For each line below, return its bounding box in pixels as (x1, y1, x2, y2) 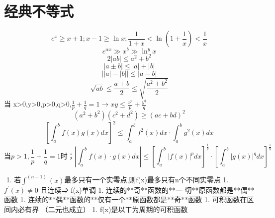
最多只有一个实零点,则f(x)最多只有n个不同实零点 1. (64, 174, 229, 185)
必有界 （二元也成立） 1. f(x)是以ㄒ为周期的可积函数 (17, 204, 188, 215)
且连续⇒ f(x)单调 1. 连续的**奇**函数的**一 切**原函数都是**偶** (40, 184, 255, 195)
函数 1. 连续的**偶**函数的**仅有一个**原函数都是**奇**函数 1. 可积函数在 (4, 194, 247, 205)
